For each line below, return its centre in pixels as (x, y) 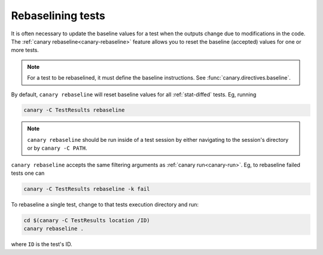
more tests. (25, 50)
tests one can (28, 173)
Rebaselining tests (58, 16)
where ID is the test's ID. (42, 244)
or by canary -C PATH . (57, 148)
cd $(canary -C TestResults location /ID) (87, 220)
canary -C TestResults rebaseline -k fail (87, 189)
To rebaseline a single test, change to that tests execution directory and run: (105, 204)
